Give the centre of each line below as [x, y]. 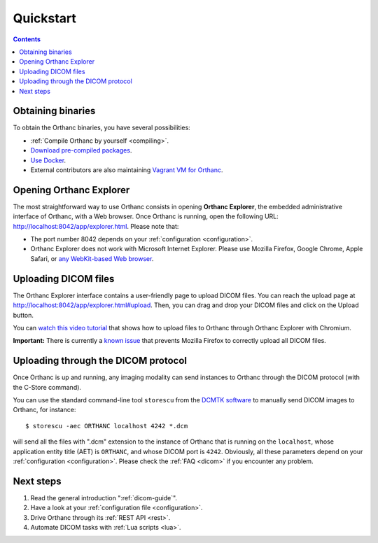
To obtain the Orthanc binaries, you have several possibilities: [101, 128]
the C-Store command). [47, 387]
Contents [27, 39]
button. [23, 315]
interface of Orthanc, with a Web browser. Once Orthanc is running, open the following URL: [146, 216]
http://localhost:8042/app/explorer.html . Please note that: [96, 226]
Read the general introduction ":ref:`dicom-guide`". [104, 498]
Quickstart [45, 18]
